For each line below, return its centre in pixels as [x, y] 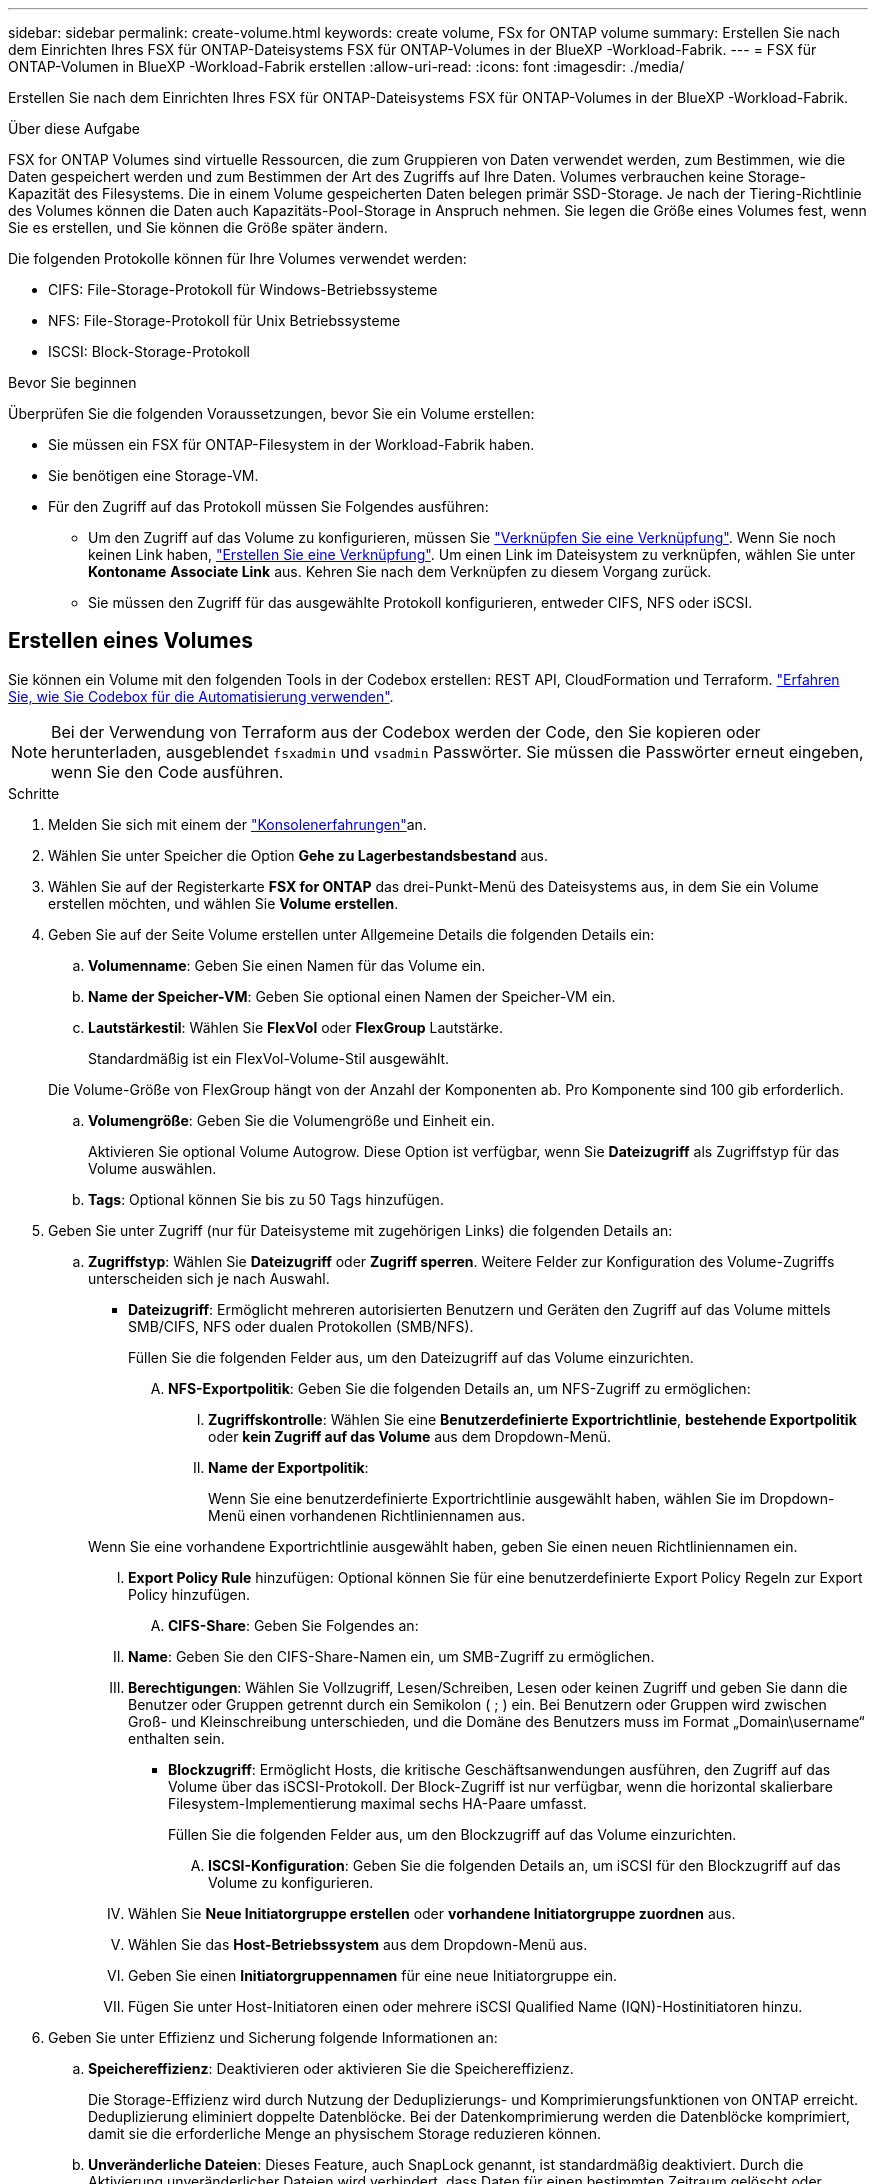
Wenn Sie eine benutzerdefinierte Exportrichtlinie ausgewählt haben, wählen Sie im [482, 1498]
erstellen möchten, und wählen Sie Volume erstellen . [223, 903]
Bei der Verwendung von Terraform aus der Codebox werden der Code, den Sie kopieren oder [406, 731]
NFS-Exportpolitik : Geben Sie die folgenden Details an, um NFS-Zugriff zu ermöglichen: [459, 1388]
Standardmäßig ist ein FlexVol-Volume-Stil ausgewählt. [269, 1058]
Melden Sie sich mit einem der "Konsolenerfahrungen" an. [237, 824]
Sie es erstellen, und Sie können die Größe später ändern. [198, 227]
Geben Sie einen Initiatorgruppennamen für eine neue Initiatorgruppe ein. [373, 1975]
